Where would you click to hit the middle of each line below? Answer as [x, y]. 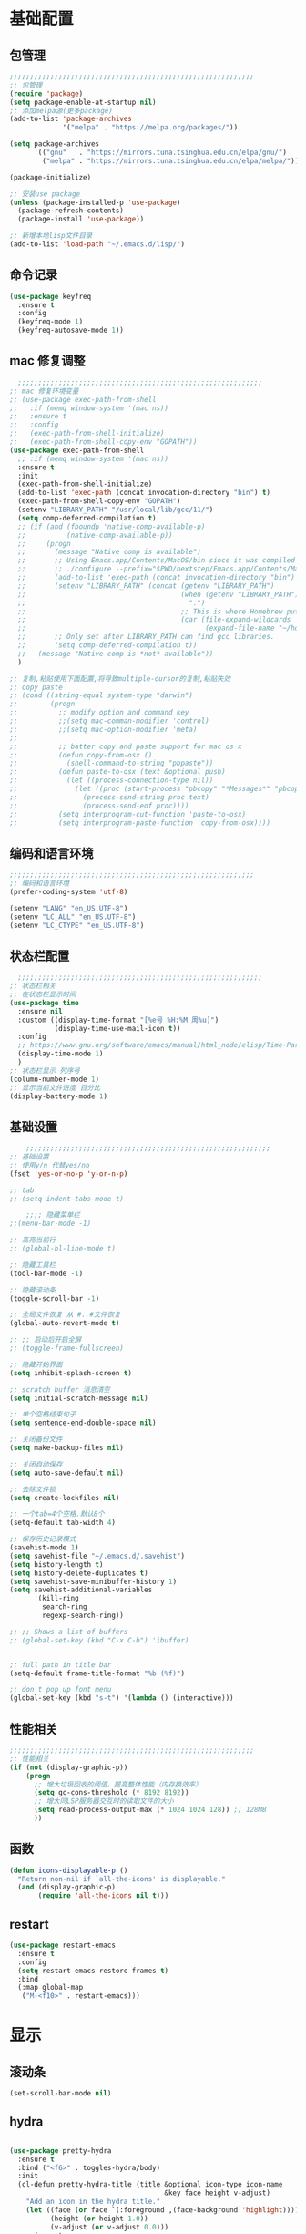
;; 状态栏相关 [33, 986]
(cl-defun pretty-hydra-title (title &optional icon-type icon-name [150, 2185]
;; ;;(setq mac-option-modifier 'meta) [103, 729]
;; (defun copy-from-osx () [81, 755]
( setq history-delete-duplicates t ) [79, 1573]
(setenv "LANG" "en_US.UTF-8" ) [69, 908]
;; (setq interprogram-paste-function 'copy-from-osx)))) [140, 823]
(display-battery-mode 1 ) [58, 1096]
